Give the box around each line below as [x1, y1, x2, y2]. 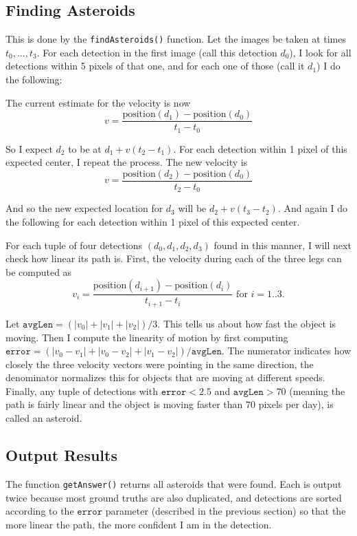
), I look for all [289, 45, 352, 59]
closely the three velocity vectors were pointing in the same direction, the [5, 356, 314, 371]
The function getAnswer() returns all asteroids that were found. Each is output [5, 476, 342, 491]
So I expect [5, 141, 53, 156]
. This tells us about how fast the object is [157, 316, 336, 330]
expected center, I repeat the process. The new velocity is [5, 155, 248, 169]
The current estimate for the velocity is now [5, 95, 191, 109]
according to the [5, 504, 74, 518]
